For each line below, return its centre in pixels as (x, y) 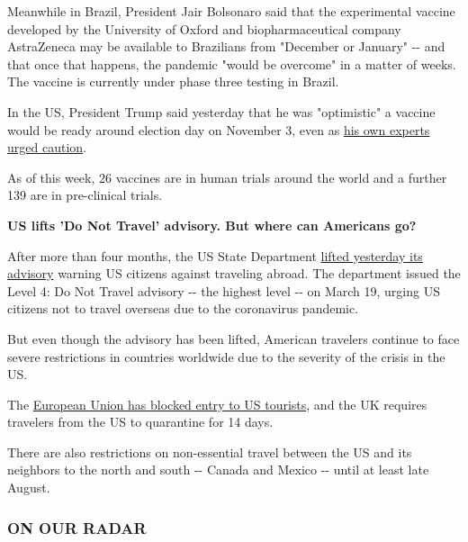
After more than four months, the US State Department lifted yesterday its (215, 255)
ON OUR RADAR (77, 527)
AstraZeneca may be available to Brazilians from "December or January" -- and (226, 46)
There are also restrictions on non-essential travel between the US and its (210, 452)
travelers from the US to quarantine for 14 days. (140, 422)
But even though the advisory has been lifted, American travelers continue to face (234, 338)
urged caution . (47, 147)
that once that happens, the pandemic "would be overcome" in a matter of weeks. (232, 63)
